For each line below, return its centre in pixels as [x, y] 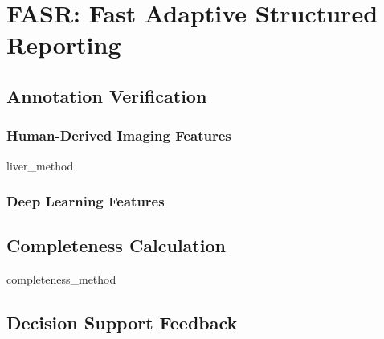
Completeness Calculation [116, 245]
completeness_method [61, 279]
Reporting [64, 45]
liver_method [40, 165]
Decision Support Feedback [122, 323]
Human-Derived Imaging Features [119, 135]
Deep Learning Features [86, 201]
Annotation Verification [107, 95]
